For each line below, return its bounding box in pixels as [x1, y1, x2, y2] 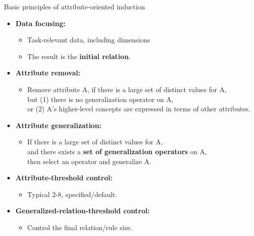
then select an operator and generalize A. [27, 156, 151, 166]
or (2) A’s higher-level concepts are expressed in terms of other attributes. [27, 103, 251, 114]
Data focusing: [15, 18, 66, 28]
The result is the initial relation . [27, 51, 131, 61]
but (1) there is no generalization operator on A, [27, 94, 173, 104]
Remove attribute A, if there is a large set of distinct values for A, [27, 84, 227, 94]
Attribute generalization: [15, 120, 102, 130]
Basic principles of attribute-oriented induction [4, 1, 145, 11]
